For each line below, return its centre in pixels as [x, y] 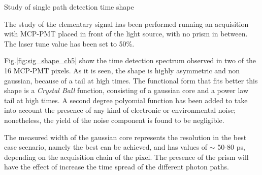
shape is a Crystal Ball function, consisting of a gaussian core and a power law [126, 90]
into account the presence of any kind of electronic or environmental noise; [120, 110]
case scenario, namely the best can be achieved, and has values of [106, 147]
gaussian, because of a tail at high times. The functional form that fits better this [131, 80]
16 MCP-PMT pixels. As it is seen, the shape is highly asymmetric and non [122, 70]
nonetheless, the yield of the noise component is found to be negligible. [114, 120]
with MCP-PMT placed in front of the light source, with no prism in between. [126, 34]
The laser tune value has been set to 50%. [69, 43]
